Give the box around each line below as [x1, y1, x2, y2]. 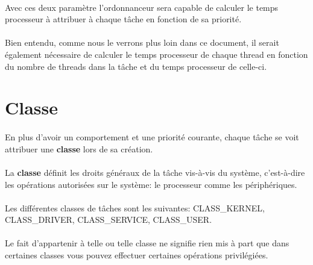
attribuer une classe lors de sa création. [5, 142, 153, 155]
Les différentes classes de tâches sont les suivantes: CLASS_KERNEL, [5, 201, 265, 214]
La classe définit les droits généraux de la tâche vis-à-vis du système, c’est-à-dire [5, 166, 305, 178]
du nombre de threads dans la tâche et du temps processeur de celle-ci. [5, 60, 267, 72]
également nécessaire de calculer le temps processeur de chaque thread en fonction [5, 48, 308, 60]
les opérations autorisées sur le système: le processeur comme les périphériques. [5, 178, 297, 190]
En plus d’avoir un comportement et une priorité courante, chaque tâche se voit [5, 131, 299, 143]
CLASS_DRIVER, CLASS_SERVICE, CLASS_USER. [5, 213, 212, 226]
